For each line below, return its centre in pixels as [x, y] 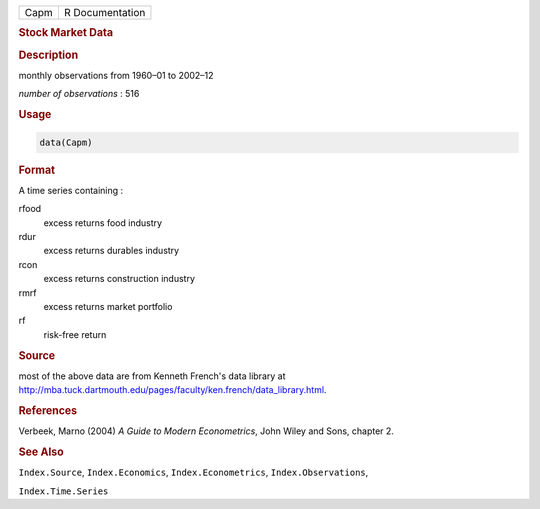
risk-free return [75, 334]
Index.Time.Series [63, 491]
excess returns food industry [103, 222]
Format [36, 170]
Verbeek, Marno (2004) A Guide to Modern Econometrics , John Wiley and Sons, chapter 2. [206, 431]
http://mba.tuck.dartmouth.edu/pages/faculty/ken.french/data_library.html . [172, 390]
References [48, 410]
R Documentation [104, 12]
